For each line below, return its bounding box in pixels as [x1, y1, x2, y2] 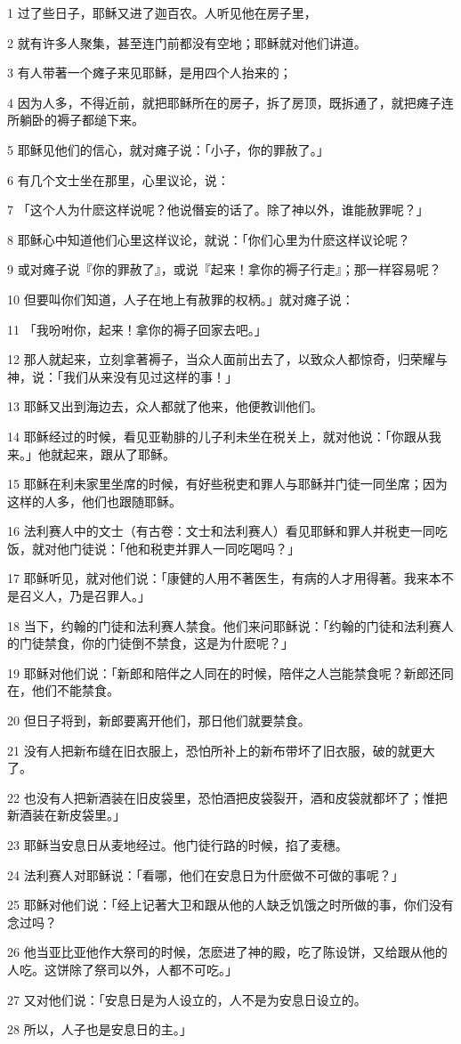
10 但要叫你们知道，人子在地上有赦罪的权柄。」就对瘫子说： [7, 289, 354, 308]
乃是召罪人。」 [69, 587, 150, 605]
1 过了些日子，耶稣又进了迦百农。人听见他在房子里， [7, 4, 317, 21]
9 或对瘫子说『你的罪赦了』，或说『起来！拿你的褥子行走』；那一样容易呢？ [7, 260, 441, 279]
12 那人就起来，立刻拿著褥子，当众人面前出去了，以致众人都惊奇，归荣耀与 [7, 350, 448, 368]
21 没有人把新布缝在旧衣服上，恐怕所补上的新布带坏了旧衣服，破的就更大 [7, 741, 435, 759]
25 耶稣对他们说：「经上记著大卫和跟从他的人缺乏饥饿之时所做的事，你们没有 [7, 895, 454, 914]
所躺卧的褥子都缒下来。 [7, 110, 144, 129]
